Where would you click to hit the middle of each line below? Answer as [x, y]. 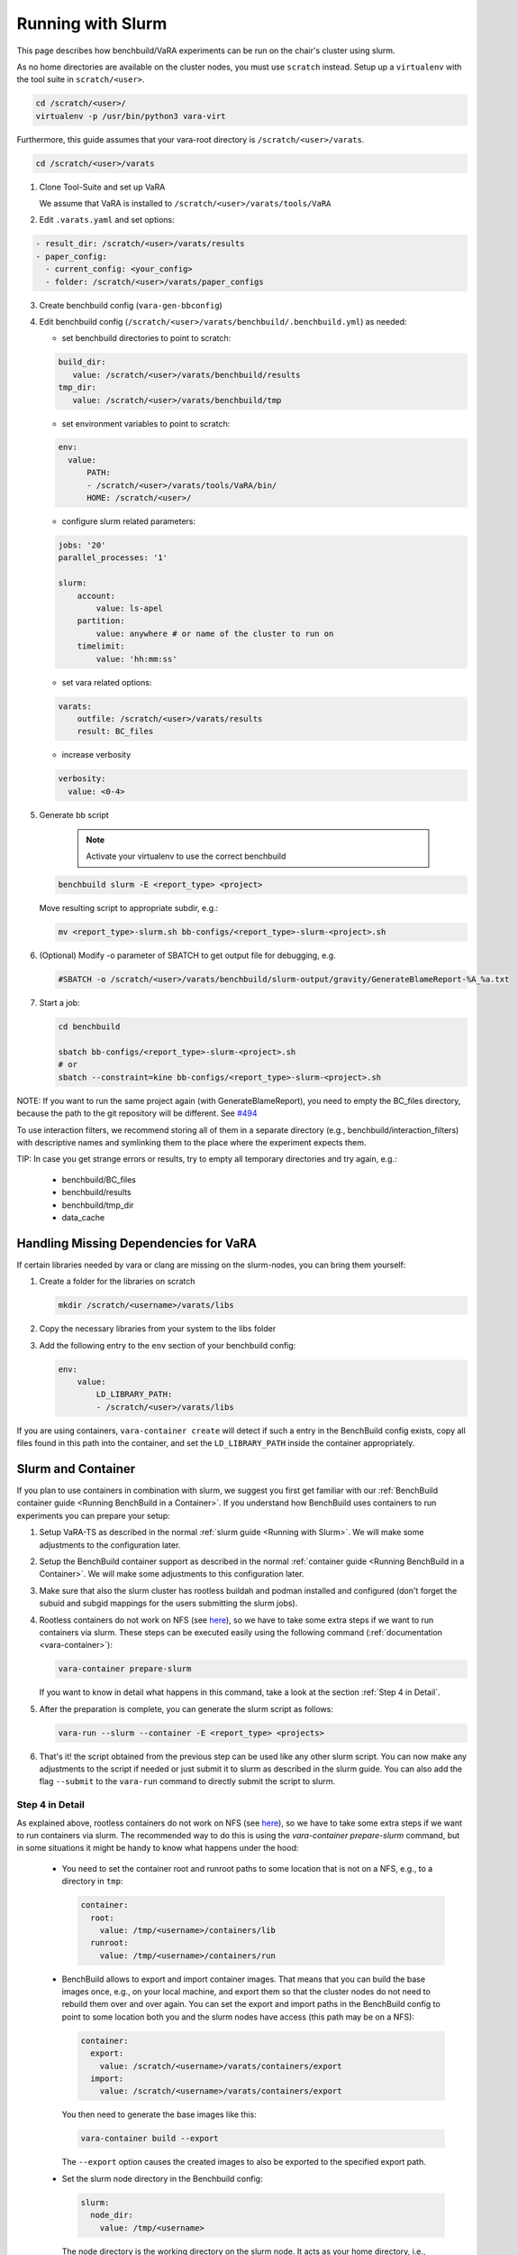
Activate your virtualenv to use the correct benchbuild [186, 856]
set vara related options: [107, 682]
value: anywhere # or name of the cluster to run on [215, 633]
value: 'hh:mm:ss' [136, 659]
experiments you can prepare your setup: [93, 1515]
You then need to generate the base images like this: [159, 2114]
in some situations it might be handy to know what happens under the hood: [158, 1848]
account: [96, 596]
